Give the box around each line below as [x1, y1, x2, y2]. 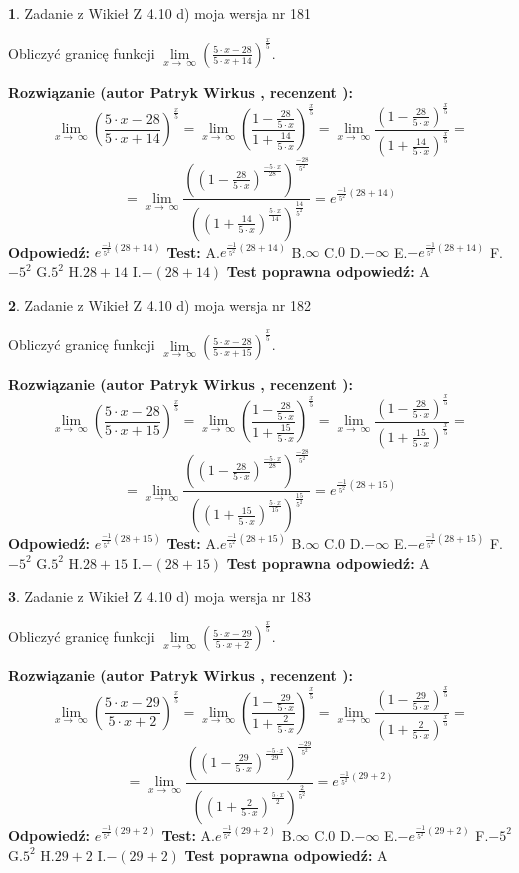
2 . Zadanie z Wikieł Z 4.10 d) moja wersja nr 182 [8, 294, 312, 315]
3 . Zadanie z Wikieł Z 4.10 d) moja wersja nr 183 [8, 586, 312, 607]
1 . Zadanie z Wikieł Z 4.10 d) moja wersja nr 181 [8, 3, 312, 23]
